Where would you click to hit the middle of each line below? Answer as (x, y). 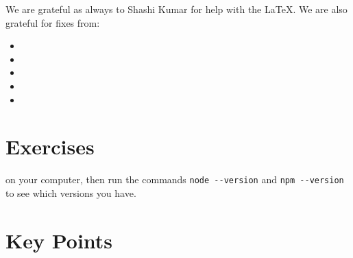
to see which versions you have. (71, 192)
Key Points (59, 240)
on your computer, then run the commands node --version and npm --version (175, 179)
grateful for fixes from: (53, 22)
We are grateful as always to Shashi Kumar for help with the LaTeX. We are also (176, 9)
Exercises (50, 146)
